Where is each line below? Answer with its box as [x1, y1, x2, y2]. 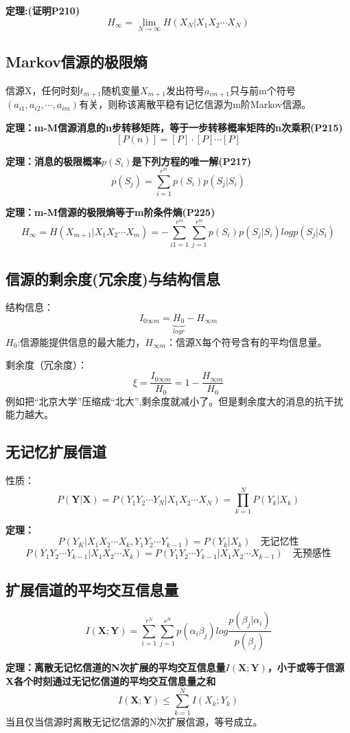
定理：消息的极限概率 [5, 153, 102, 168]
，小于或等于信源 [267, 660, 345, 675]
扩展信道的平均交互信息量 [5, 578, 178, 600]
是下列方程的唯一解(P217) [132, 153, 251, 168]
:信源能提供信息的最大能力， [17, 334, 145, 349]
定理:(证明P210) [5, 3, 80, 17]
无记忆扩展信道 [5, 441, 106, 462]
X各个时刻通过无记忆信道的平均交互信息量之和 [5, 673, 216, 688]
